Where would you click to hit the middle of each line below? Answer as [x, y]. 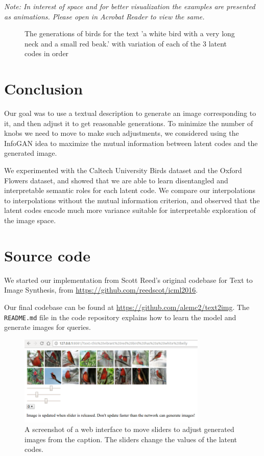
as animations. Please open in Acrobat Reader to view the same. [104, 16]
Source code [47, 255]
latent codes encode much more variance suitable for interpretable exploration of [130, 210]
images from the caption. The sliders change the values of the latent [131, 439]
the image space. [30, 220]
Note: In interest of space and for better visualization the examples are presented [130, 6]
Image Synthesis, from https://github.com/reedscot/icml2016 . [101, 290]
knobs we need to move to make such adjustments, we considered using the [122, 133]
